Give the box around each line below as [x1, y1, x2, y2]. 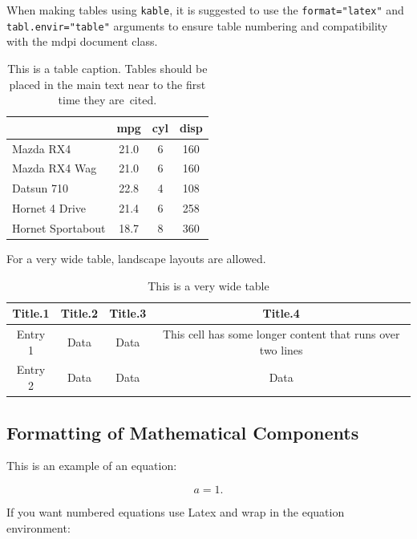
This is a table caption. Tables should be [7, 59, 208, 76]
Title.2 [60, 305, 99, 322]
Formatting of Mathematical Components [6, 419, 359, 444]
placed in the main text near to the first [9, 75, 206, 92]
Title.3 [109, 305, 147, 322]
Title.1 [12, 305, 50, 322]
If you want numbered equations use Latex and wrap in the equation [6, 503, 345, 520]
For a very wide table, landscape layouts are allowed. [6, 250, 266, 266]
